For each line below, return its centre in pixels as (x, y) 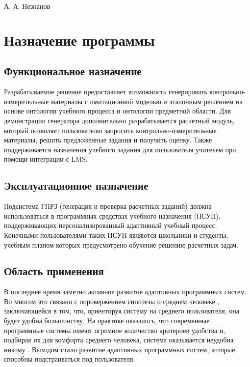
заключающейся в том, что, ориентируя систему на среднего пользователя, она (122, 311)
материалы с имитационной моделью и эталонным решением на (147, 101)
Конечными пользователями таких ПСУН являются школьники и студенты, (116, 235)
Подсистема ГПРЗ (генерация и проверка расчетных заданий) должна (108, 206)
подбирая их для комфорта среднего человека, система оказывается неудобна (119, 340)
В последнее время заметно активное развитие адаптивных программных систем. (125, 292)
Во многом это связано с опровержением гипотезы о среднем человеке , (112, 301)
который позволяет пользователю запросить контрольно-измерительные (110, 130)
